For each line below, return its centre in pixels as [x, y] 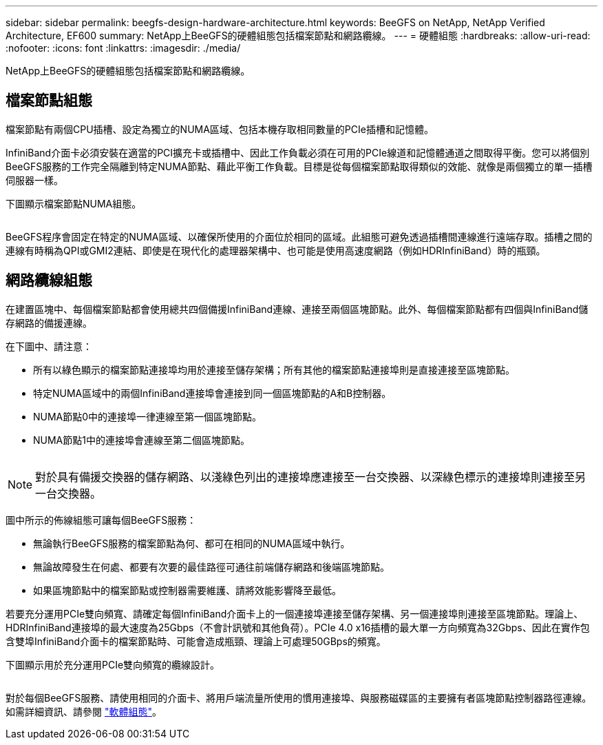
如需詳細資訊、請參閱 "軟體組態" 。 [84, 711]
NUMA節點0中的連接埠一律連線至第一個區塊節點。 [148, 416]
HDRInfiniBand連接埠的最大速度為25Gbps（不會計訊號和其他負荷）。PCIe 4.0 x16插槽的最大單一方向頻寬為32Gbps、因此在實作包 [298, 627]
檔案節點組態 [49, 101]
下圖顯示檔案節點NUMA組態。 [74, 203]
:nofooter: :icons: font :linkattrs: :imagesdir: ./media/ [123, 48]
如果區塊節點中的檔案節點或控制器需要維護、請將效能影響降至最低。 [187, 590]
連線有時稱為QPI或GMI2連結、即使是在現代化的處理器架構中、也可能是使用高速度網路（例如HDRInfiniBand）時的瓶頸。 [276, 250]
